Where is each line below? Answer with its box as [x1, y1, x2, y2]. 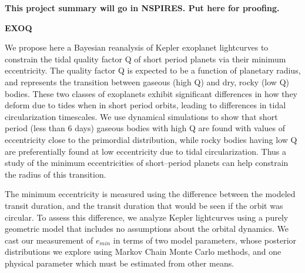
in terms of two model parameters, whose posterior [113, 234, 297, 246]
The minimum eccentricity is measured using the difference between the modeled [5, 188, 296, 200]
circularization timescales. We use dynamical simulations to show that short [5, 110, 278, 122]
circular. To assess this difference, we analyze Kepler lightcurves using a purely [5, 211, 289, 223]
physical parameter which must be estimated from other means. [5, 257, 234, 269]
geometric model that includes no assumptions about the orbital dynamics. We [5, 222, 289, 235]
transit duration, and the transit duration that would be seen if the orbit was [5, 199, 283, 211]
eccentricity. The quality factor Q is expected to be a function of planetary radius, [5, 64, 301, 76]
